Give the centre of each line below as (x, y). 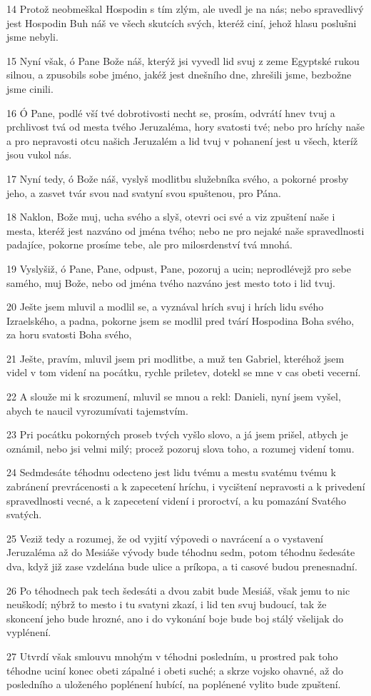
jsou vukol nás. (39, 155)
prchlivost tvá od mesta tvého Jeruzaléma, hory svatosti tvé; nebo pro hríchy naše (186, 127)
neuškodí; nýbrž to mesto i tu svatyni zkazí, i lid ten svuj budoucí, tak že (167, 604)
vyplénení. (29, 632)
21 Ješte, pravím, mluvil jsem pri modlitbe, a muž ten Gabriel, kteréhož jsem (176, 358)
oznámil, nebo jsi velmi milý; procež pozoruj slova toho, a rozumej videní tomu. (181, 448)
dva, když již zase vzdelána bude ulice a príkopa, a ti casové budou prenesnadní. (182, 566)
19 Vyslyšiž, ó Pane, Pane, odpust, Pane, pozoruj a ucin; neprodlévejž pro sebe (179, 268)
